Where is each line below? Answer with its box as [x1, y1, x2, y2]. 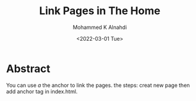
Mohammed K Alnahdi [72, 24, 127, 31]
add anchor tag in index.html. [6, 87, 78, 95]
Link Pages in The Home [39, 4, 160, 18]
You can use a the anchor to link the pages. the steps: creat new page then [6, 82, 190, 89]
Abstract [6, 62, 50, 75]
